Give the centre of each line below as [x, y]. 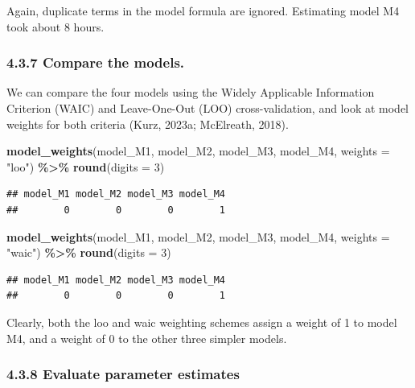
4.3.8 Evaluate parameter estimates [123, 374]
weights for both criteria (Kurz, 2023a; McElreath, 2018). [148, 124]
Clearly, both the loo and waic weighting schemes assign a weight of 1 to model [202, 322]
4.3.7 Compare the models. [96, 62]
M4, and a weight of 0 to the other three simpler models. [147, 338]
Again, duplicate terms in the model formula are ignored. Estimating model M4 [203, 10]
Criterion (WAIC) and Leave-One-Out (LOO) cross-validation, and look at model [208, 108]
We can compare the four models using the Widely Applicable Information [191, 92]
